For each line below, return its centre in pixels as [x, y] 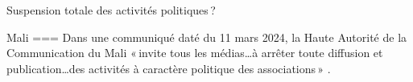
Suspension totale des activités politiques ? [111, 10]
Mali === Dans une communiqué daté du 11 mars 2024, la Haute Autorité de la [207, 37]
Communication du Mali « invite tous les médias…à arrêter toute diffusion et [195, 53]
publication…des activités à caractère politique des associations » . [169, 68]
